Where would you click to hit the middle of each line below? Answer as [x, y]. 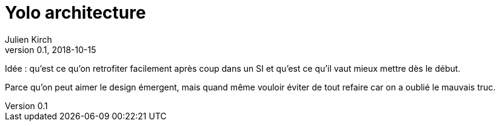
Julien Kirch [28, 39]
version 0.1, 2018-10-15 [51, 49]
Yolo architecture [75, 13]
